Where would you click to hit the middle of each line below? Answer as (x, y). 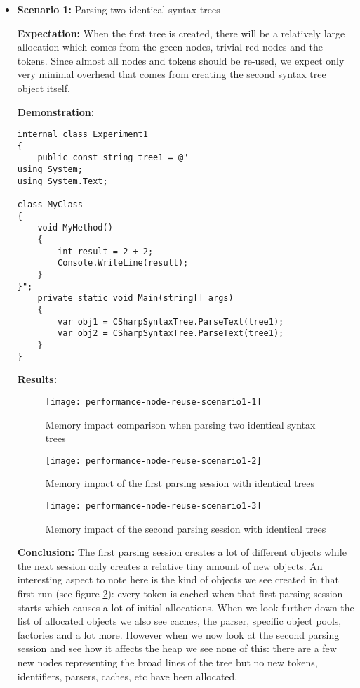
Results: (37, 379)
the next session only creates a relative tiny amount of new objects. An (170, 565)
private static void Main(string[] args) (135, 298)
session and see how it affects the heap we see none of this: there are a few (177, 648)
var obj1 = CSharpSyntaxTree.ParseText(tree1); (171, 322)
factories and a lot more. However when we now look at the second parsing (178, 634)
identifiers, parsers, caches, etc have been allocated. (127, 676)
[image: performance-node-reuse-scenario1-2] (153, 461)
